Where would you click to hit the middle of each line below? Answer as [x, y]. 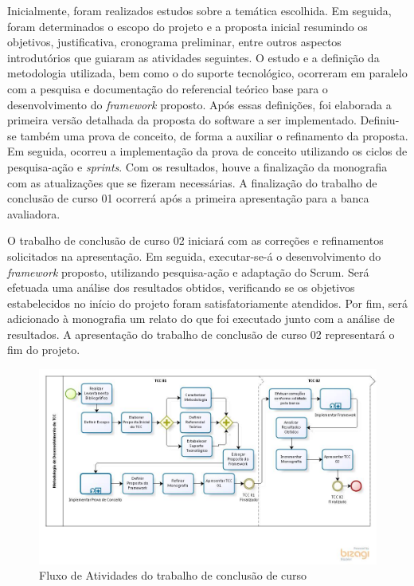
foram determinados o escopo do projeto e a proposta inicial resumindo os [187, 26]
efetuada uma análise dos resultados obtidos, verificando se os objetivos [181, 287]
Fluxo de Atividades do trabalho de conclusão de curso [173, 575]
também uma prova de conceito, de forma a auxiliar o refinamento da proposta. [214, 135]
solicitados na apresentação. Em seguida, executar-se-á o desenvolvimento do [194, 256]
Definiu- [380, 120]
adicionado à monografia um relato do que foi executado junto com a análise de [201, 319]
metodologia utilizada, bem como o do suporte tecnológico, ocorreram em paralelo [207, 73]
